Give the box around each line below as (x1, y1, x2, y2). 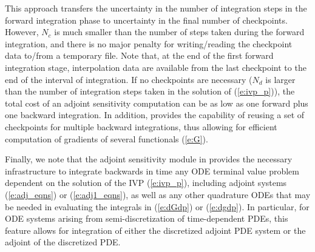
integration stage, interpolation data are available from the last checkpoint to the (5, 61, 307, 73)
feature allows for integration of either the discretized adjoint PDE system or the (5, 224, 306, 236)
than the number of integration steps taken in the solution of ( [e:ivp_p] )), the (5, 85, 295, 98)
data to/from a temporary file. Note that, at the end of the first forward (5, 49, 274, 62)
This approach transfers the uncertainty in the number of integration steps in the (5, 2, 307, 14)
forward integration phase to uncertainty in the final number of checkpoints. (5, 13, 288, 26)
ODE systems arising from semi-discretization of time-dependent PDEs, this (5, 212, 288, 225)
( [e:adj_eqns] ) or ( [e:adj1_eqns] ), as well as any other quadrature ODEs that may (5, 188, 311, 201)
